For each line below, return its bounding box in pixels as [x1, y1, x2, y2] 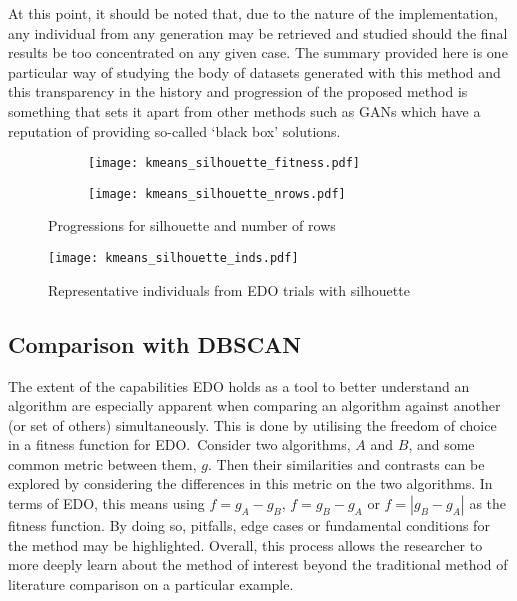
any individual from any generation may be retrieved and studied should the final [8, 22, 508, 43]
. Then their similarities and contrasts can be [207, 453, 485, 474]
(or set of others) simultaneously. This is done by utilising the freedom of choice [8, 414, 497, 435]
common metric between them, [8, 453, 197, 474]
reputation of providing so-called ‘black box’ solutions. [8, 120, 341, 141]
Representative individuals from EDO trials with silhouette [48, 279, 410, 300]
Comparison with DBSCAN [8, 328, 302, 359]
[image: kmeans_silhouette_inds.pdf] [48, 251, 299, 266]
